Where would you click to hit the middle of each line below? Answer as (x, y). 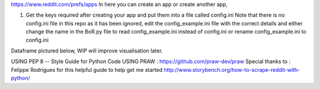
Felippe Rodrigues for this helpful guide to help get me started (87, 70)
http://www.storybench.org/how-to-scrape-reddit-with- (232, 70)
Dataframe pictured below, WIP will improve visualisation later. (87, 51)
